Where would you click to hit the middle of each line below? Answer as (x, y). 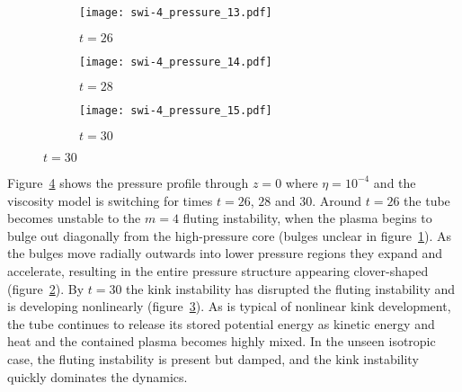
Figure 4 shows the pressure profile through (128, 182)
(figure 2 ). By (46, 288)
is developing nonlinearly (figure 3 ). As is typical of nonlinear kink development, (229, 306)
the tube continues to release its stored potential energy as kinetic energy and (221, 323)
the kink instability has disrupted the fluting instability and (291, 288)
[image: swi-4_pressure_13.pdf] (176, 13)
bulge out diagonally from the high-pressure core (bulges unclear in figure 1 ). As (230, 235)
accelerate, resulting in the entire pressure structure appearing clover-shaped (218, 270)
